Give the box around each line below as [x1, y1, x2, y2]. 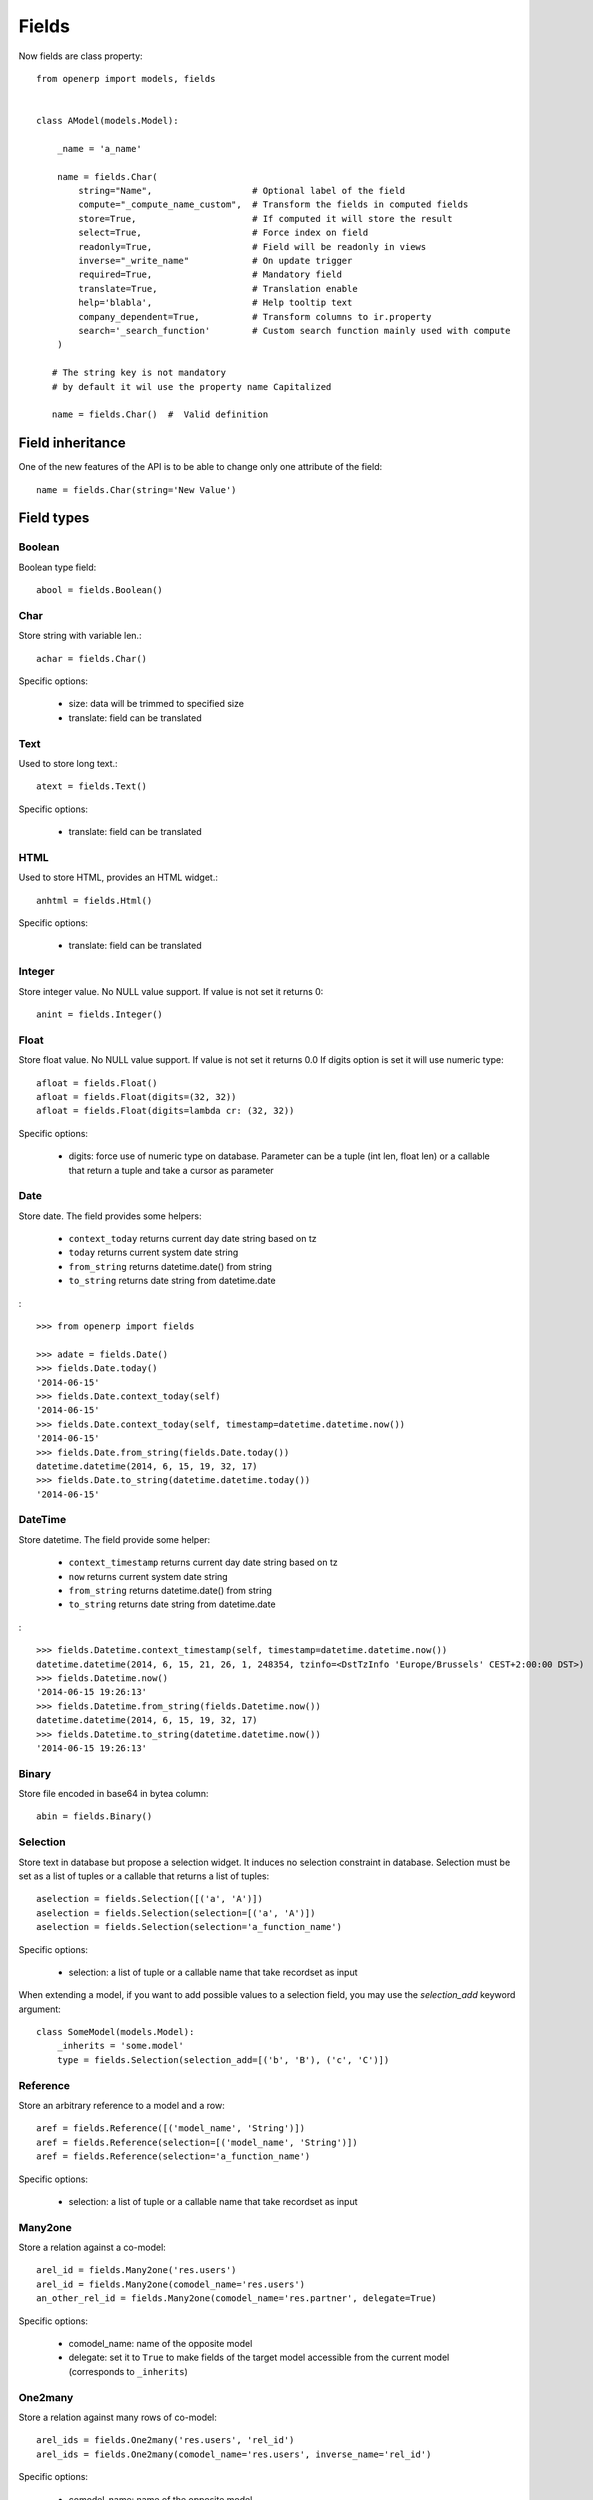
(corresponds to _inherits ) [68, 2365, 189, 2377]
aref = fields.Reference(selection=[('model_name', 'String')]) [36, 2136, 359, 2148]
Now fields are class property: [18, 50, 144, 62]
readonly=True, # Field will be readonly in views [78, 241, 427, 252]
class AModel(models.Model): [36, 115, 179, 127]
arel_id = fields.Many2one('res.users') [36, 2265, 237, 2276]
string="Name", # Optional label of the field [78, 185, 406, 197]
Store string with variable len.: [18, 630, 142, 642]
